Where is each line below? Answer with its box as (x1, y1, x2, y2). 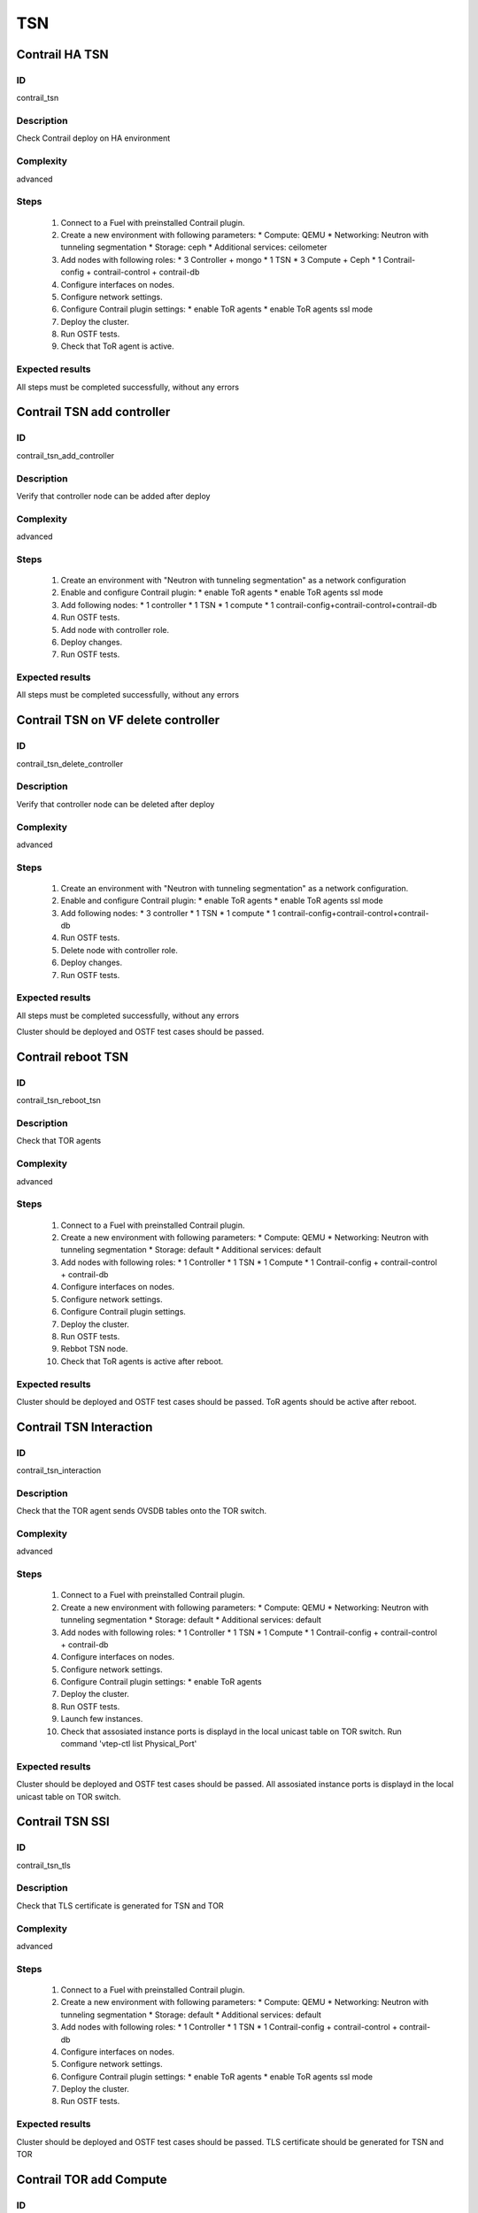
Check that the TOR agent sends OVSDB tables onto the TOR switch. (16, 1506, 267, 1516)
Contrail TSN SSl (16, 1815, 110, 1830)
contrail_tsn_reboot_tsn (16, 1095, 102, 1106)
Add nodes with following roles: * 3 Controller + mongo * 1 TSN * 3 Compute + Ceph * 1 (60, 254, 382, 265)
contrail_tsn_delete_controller (16, 758, 124, 769)
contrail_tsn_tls (16, 1860, 71, 1870)
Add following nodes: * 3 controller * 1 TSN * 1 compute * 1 (60, 907, 276, 918)
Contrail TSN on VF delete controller (16, 713, 220, 728)
